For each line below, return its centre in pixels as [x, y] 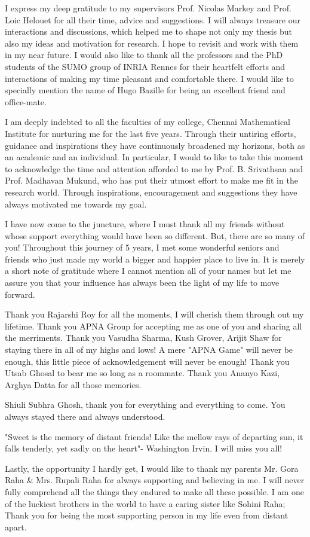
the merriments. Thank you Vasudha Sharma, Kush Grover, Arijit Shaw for [143, 338]
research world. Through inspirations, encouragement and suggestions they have [151, 192]
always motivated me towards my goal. [76, 204]
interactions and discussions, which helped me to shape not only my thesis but [148, 31]
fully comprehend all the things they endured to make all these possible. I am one [154, 491]
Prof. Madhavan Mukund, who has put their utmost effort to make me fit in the [151, 180]
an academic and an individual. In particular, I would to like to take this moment [154, 157]
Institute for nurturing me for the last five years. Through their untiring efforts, [151, 133]
